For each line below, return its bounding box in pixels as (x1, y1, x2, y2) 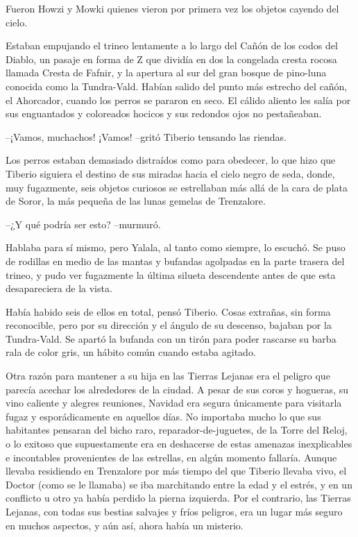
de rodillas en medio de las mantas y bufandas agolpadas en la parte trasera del (6, 253, 345, 268)
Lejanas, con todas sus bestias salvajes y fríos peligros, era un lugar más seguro (6, 504, 343, 518)
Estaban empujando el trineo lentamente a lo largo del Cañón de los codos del (6, 38, 338, 53)
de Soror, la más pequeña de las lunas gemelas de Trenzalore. (6, 194, 266, 208)
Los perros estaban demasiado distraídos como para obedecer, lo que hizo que (6, 153, 336, 167)
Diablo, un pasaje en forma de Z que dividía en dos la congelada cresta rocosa (6, 51, 337, 66)
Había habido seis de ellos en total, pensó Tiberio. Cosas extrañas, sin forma (6, 304, 331, 318)
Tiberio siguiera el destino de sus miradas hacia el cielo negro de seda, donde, (6, 166, 335, 180)
